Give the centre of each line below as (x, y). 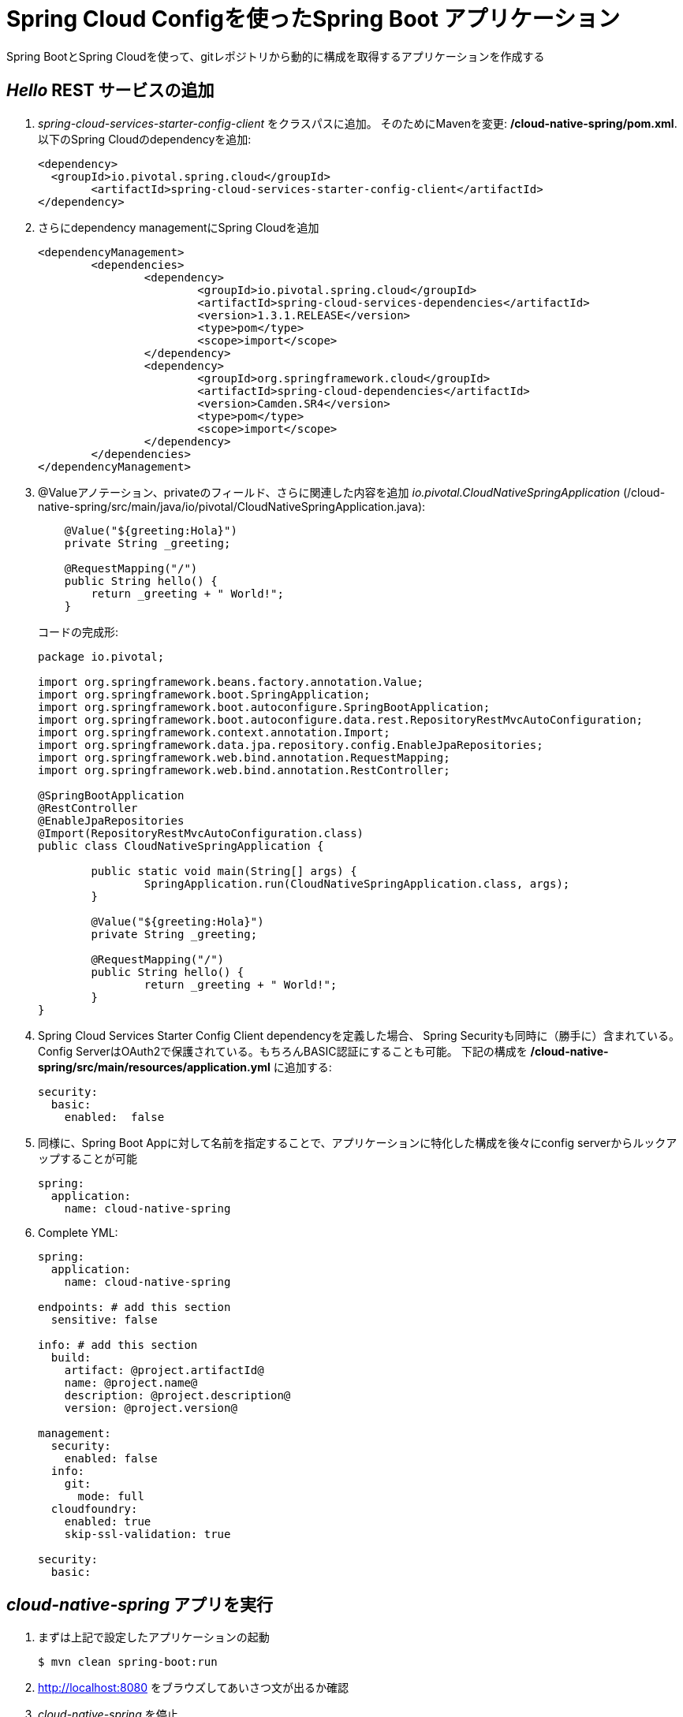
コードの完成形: (78, 631)
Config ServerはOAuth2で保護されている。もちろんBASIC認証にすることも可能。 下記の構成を (283, 1051)
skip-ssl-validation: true (147, 1534)
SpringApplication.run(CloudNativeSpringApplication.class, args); (357, 883)
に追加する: (302, 1067)
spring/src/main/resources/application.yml (154, 1067)
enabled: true (108, 1521)
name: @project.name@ (131, 1382)
